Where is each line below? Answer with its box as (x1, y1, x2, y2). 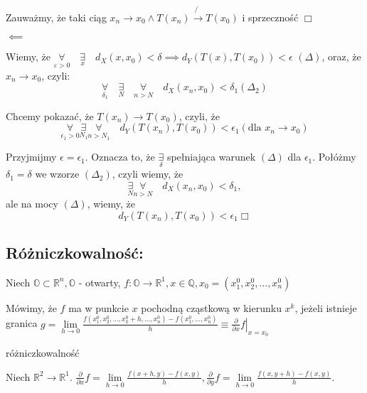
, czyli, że (179, 108, 220, 123)
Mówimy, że (6, 300, 57, 315)
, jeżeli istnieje (294, 300, 357, 315)
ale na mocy (6, 196, 58, 211)
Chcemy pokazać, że (6, 108, 94, 123)
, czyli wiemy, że (112, 166, 183, 181)
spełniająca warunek (166, 149, 256, 164)
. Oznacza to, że (85, 149, 155, 164)
